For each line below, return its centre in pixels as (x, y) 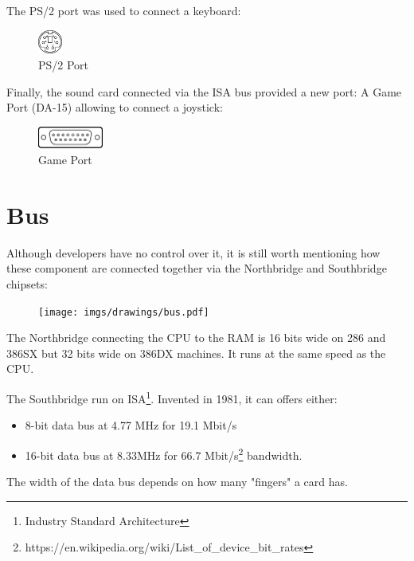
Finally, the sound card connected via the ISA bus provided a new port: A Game (204, 91)
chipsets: (27, 283)
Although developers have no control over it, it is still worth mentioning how (193, 252)
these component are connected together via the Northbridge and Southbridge (197, 268)
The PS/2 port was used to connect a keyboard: (124, 10)
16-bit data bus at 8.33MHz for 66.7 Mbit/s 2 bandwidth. (164, 453)
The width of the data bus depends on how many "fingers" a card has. (177, 482)
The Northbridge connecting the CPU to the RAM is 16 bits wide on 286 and (196, 337)
